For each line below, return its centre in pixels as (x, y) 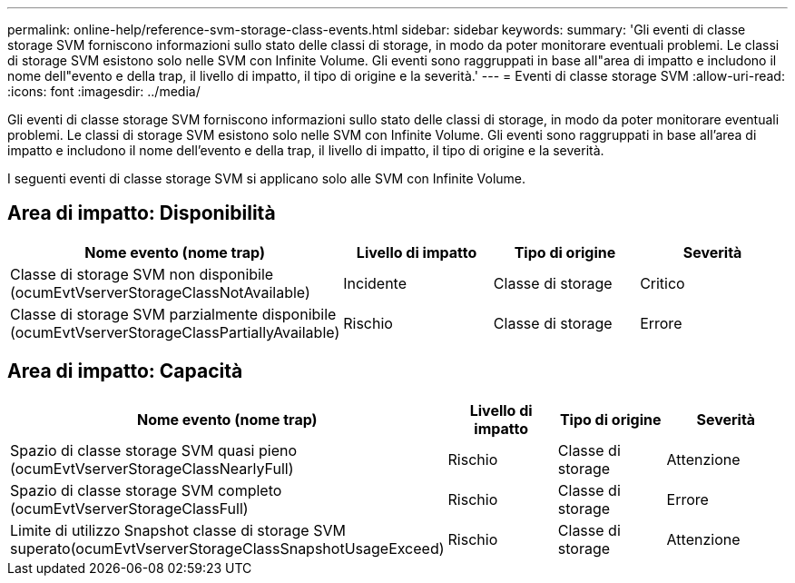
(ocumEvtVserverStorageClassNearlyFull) (152, 468)
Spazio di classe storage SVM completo (146, 490)
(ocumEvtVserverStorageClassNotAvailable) (160, 292)
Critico (662, 283)
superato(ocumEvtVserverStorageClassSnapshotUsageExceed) (227, 548)
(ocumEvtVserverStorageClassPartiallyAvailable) (175, 332)
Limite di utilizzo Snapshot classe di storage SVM (178, 530)
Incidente (375, 283)
